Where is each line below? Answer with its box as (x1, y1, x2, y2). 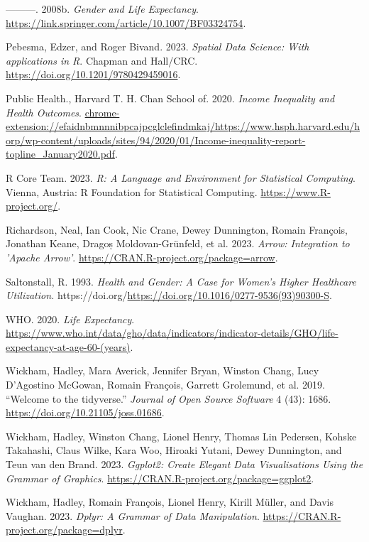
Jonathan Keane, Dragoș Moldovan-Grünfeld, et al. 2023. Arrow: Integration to (6, 236, 350, 251)
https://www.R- (260, 184, 331, 199)
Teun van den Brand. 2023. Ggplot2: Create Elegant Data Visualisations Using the (6, 457, 363, 472)
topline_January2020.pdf (6, 146, 115, 161)
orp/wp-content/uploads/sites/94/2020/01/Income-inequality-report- (6, 132, 306, 147)
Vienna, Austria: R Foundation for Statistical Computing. (6, 184, 258, 199)
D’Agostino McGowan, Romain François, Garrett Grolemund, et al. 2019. (6, 377, 325, 392)
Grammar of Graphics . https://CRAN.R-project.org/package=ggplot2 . (6, 470, 314, 485)
